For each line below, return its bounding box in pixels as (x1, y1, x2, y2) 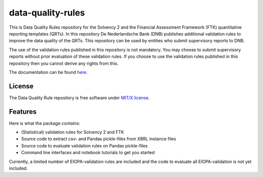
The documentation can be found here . (9, 69, 88, 75)
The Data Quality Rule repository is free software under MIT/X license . (9, 95, 150, 101)
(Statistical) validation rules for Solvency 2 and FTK (21, 129, 124, 135)
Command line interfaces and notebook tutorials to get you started (21, 150, 155, 156)
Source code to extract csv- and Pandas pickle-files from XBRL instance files (21, 136, 176, 142)
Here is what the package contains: (9, 120, 80, 126)
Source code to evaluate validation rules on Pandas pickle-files (21, 142, 148, 148)
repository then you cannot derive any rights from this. (9, 60, 119, 66)
